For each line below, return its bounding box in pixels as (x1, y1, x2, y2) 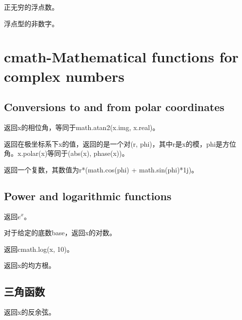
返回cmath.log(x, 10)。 (4, 244, 74, 254)
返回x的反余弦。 (4, 307, 56, 317)
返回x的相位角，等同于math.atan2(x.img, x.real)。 (4, 122, 160, 132)
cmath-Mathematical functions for (4, 47, 239, 67)
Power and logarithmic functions (4, 188, 172, 203)
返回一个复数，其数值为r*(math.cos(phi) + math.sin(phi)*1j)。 (4, 164, 199, 174)
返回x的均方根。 (4, 260, 56, 270)
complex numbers (4, 66, 124, 86)
